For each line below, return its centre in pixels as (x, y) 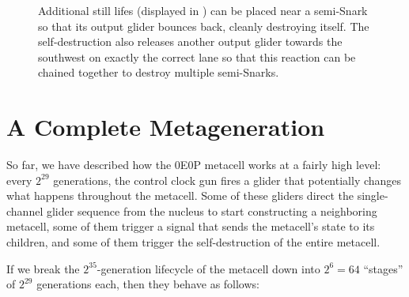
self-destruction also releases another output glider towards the (190, 41)
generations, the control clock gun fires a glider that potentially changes (227, 180)
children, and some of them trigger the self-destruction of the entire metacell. (193, 242)
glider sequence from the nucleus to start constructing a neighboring (212, 211)
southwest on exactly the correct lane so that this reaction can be (197, 56)
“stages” (383, 268)
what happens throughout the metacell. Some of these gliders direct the (180, 195)
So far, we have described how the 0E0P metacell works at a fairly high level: (194, 165)
